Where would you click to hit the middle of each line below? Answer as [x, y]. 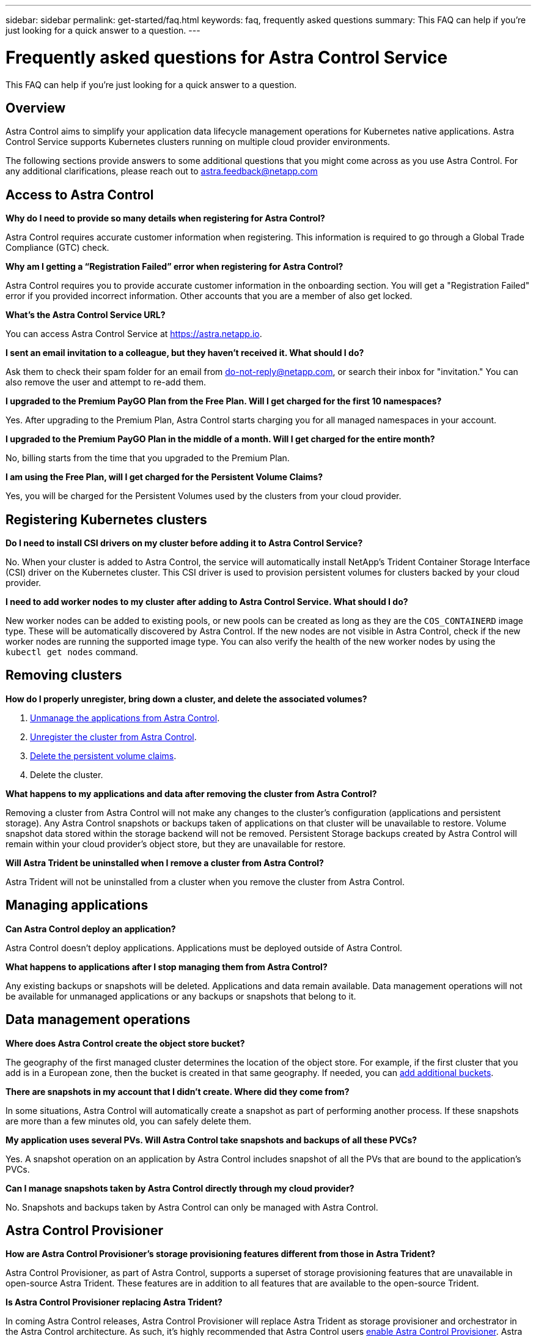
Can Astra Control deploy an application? [91, 929]
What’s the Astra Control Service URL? [86, 315]
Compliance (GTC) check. [57, 248]
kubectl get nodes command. [72, 652]
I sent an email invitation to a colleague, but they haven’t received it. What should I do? [185, 353]
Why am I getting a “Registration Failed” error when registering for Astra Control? [174, 267]
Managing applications [77, 905]
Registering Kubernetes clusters [106, 519]
